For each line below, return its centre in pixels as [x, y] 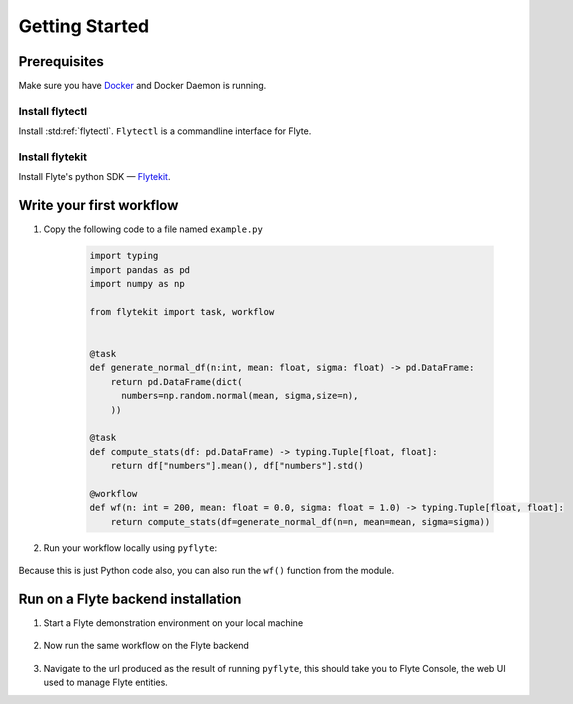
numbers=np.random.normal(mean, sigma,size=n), [240, 396]
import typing [124, 256]
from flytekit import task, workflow [182, 311]
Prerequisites [61, 61]
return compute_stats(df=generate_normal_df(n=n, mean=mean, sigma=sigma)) [300, 521]
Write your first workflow [98, 205]
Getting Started [84, 26]
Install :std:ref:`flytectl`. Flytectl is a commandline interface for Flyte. [165, 131]
